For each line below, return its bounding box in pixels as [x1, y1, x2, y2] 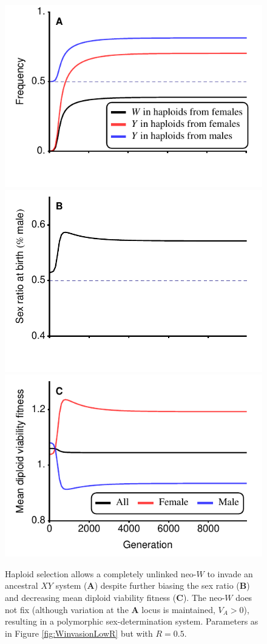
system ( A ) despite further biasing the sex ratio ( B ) [55, 579, 250, 592]
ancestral [5, 579, 38, 592]
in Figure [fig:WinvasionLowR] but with [5, 626, 153, 639]
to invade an [207, 567, 253, 580]
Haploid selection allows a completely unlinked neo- [5, 567, 197, 580]
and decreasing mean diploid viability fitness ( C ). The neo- [5, 591, 225, 604]
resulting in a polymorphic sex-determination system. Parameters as [5, 615, 259, 628]
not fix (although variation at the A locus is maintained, [5, 603, 215, 615]
